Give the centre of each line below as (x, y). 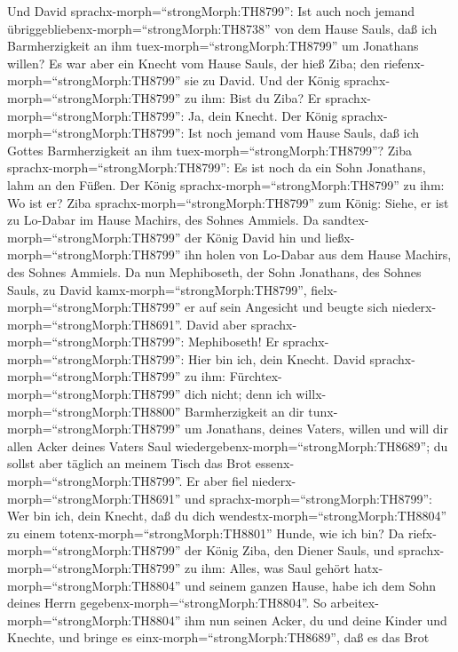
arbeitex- (355, 603)
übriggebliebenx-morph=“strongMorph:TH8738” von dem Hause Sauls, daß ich (222, 28)
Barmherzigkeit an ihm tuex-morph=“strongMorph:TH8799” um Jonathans (213, 46)
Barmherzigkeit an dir (245, 411)
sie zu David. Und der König (263, 80)
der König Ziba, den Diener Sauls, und (290, 550)
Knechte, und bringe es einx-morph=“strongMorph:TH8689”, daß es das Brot (218, 637)
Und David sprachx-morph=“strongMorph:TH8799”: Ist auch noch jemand (211, 11)
